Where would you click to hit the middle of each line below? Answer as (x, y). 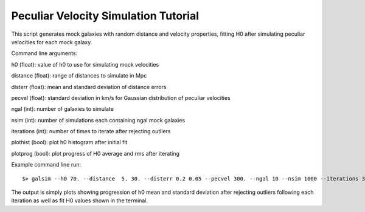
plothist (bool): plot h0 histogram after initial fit (69, 142)
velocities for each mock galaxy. (52, 42)
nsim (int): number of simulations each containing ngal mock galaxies (98, 120)
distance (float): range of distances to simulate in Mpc (79, 76)
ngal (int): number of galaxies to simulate (62, 109)
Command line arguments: (44, 53)
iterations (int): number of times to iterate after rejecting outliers (91, 131)
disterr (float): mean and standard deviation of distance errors (89, 87)
